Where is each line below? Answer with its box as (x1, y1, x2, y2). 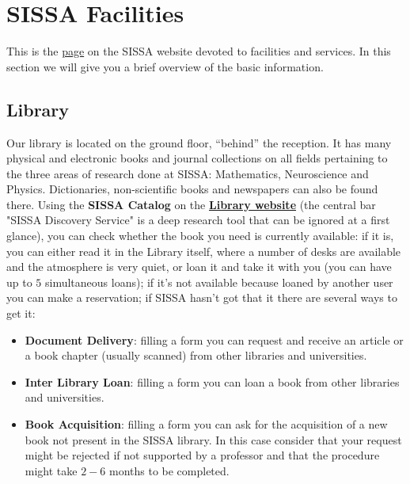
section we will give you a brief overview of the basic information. (6, 58, 324, 74)
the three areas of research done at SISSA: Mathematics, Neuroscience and (6, 165, 369, 181)
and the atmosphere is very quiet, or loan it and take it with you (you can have (6, 258, 392, 275)
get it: (6, 305, 36, 322)
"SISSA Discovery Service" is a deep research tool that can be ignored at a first (6, 212, 390, 228)
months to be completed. (108, 462, 230, 478)
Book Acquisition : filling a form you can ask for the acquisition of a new (25, 416, 388, 433)
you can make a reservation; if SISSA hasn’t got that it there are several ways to (6, 289, 397, 306)
